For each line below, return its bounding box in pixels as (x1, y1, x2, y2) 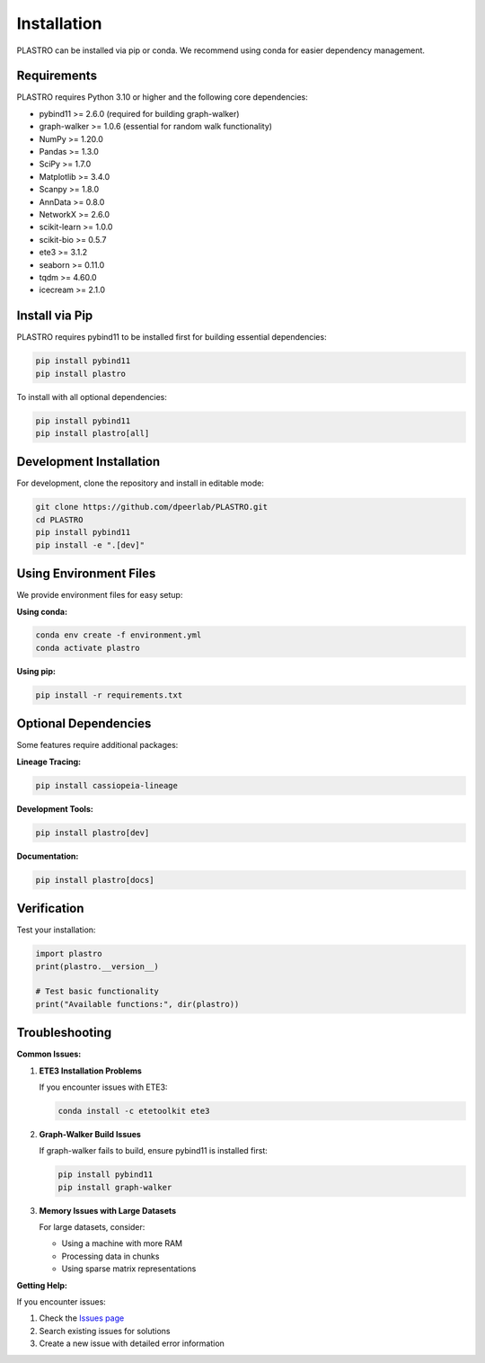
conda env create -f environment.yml (35, 630, 202, 640)
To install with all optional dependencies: (16, 391, 168, 402)
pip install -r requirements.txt (35, 690, 183, 700)
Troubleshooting (16, 1025, 112, 1040)
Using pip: (16, 665, 56, 676)
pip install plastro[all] (35, 428, 150, 438)
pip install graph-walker (57, 1182, 172, 1192)
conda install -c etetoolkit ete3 (57, 1106, 210, 1116)
